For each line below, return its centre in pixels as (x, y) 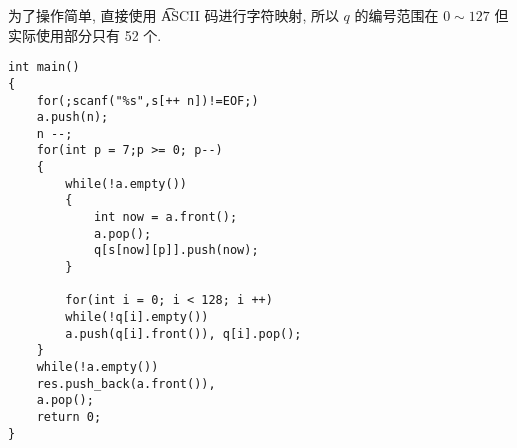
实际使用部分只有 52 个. (85, 34)
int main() (44, 67)
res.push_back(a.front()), (126, 383)
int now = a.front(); (165, 217)
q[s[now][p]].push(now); (176, 250)
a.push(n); (72, 117)
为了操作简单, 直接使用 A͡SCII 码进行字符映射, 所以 (173, 15)
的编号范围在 (396, 15)
